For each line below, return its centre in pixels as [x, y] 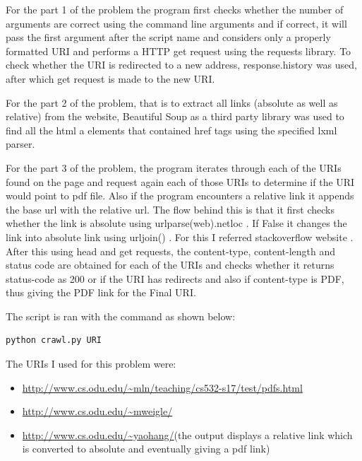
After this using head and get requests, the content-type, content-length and [171, 251]
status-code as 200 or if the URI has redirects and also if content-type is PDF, [175, 278]
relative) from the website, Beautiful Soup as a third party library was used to [175, 116]
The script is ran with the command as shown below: [121, 316]
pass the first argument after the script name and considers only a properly [168, 37]
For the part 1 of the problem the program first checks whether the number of [175, 9]
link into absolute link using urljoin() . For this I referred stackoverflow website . [180, 237]
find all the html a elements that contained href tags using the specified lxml [171, 130]
